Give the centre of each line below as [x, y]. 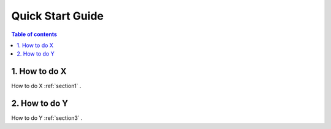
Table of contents [34, 34]
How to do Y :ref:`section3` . [47, 118]
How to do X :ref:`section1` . [46, 86]
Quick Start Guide [58, 16]
